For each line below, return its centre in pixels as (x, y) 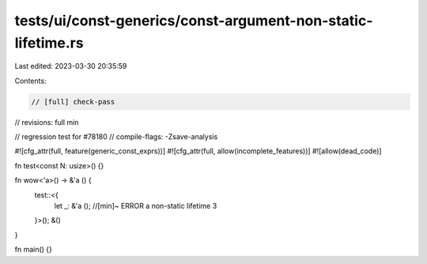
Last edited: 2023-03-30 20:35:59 (71, 66)
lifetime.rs (49, 43)
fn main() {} (34, 250)
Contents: (30, 81)
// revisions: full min (47, 122)
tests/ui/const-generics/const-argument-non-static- (194, 21)
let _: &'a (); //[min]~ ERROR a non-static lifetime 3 (136, 206)
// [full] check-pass (73, 102)
